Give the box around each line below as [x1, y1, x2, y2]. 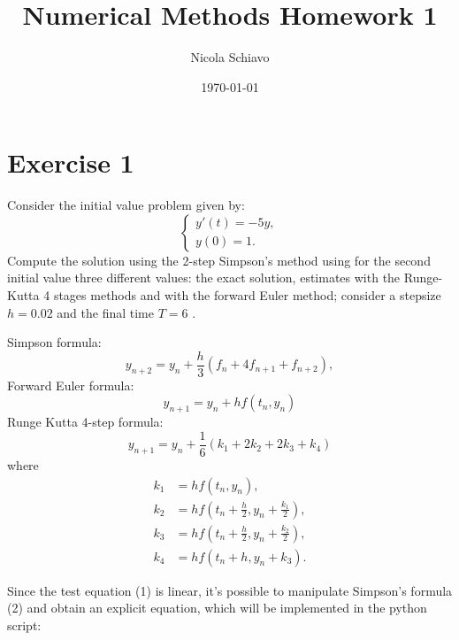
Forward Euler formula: [7, 375, 134, 394]
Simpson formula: [7, 333, 102, 351]
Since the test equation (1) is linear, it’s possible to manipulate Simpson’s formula [7, 581, 453, 599]
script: [7, 615, 42, 634]
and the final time [57, 303, 154, 321]
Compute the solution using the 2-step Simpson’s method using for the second [7, 251, 431, 269]
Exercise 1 [7, 144, 134, 181]
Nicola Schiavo [190, 48, 270, 66]
